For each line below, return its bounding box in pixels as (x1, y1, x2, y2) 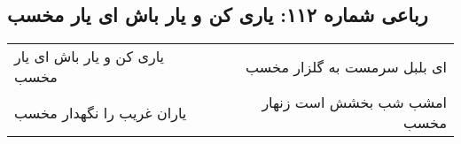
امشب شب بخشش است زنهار (262, 92, 447, 113)
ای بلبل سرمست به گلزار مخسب (246, 56, 447, 77)
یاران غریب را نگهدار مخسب (14, 102, 187, 123)
